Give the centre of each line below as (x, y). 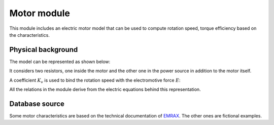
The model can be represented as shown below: (60, 61)
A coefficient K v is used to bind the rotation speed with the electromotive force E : (95, 81)
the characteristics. (30, 35)
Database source (37, 104)
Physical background (44, 50)
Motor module (40, 13)
